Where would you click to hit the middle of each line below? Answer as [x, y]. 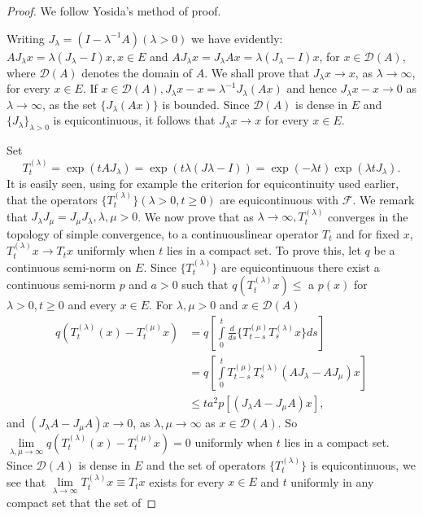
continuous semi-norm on [69, 267]
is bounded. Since [206, 104]
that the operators [52, 199]
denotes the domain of [137, 72]
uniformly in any [332, 481]
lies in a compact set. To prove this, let [264, 250]
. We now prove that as [196, 216]
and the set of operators [206, 464]
